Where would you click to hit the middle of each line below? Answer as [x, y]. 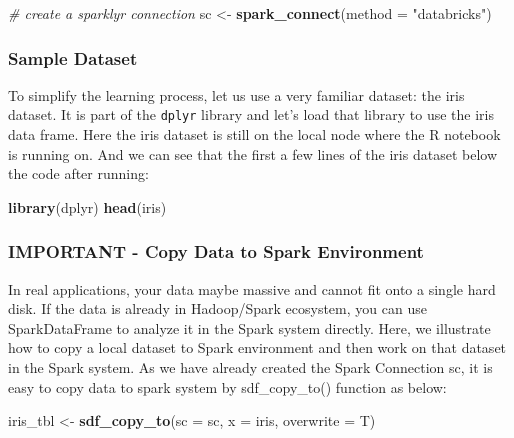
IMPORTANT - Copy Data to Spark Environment [216, 251]
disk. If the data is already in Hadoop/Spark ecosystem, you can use [217, 308]
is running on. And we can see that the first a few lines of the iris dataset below [252, 153]
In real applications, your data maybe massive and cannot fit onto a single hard [252, 288]
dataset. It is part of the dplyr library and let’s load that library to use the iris [251, 114]
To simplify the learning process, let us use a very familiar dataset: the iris [236, 94]
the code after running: [78, 173]
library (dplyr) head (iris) [87, 206]
